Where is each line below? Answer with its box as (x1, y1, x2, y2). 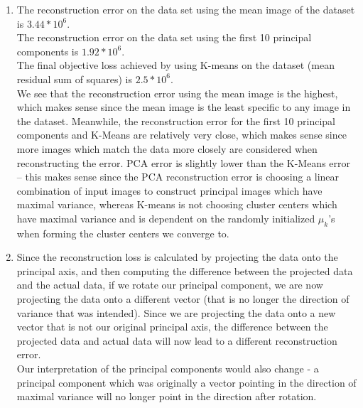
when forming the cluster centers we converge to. (16, 225, 229, 240)
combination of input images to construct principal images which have (16, 183, 323, 198)
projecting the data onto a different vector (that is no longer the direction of (16, 291, 350, 306)
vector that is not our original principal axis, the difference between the (16, 319, 328, 334)
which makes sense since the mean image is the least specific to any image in (16, 100, 351, 114)
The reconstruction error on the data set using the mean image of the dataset (16, 2, 355, 16)
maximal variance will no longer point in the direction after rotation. (16, 389, 317, 404)
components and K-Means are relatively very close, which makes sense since (16, 127, 347, 142)
